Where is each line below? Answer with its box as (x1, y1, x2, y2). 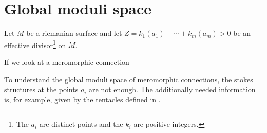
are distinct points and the (39, 119, 123, 129)
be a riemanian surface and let (26, 28, 122, 38)
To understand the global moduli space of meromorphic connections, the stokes (4, 74, 253, 84)
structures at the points (4, 84, 79, 95)
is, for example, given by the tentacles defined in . (4, 94, 161, 104)
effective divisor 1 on (4, 38, 66, 50)
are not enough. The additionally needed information (89, 84, 256, 95)
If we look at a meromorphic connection (4, 56, 129, 67)
